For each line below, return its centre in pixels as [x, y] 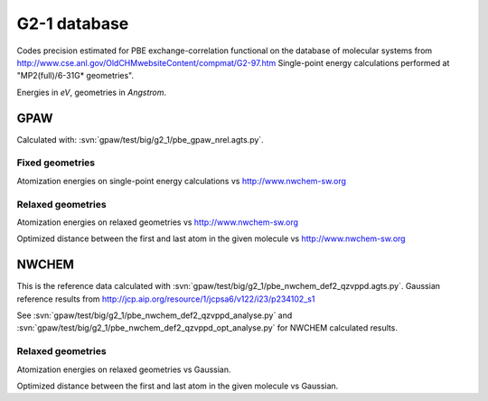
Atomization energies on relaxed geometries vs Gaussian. [124, 369]
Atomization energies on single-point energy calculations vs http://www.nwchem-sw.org [182, 181]
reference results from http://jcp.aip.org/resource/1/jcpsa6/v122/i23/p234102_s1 [166, 299]
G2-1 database [73, 23]
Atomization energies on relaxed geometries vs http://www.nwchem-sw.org [157, 222]
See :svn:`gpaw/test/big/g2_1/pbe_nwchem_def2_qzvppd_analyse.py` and [155, 315]
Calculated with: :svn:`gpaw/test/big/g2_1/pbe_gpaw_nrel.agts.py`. [140, 139]
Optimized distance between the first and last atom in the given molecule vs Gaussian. [178, 386]
